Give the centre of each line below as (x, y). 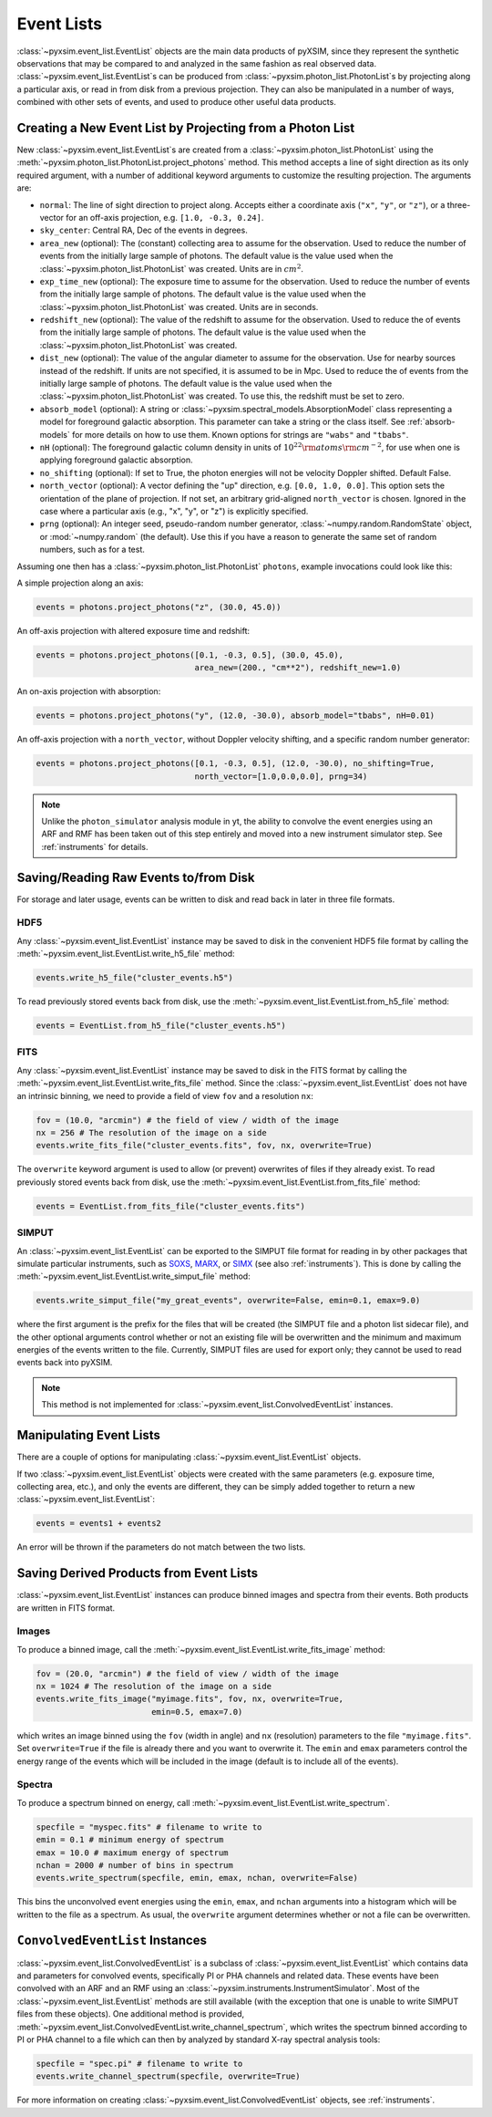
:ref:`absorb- (431, 422)
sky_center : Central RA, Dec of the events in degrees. (143, 230)
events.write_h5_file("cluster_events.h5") (135, 978)
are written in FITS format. (66, 1608)
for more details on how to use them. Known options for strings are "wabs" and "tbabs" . (240, 434)
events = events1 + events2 (98, 1524)
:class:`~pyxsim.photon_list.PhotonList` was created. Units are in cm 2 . (172, 268)
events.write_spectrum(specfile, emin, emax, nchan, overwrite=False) (197, 1878)
